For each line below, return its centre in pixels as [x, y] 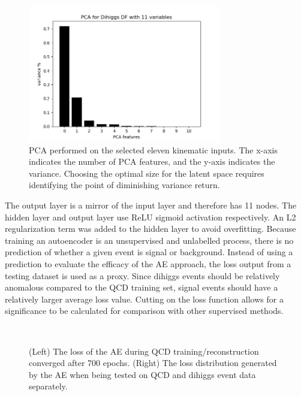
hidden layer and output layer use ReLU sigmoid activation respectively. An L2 [150, 217]
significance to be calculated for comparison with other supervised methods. [144, 311]
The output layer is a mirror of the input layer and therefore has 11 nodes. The [151, 205]
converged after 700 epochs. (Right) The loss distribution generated [153, 363]
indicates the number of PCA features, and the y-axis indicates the [152, 161]
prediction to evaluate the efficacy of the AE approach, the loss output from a [148, 264]
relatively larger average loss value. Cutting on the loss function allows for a [144, 299]
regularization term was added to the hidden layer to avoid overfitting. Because [150, 229]
